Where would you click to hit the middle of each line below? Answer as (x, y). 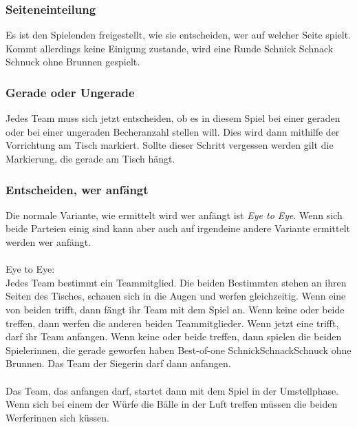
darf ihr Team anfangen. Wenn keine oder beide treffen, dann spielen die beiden (174, 336)
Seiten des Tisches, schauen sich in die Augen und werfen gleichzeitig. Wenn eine (176, 296)
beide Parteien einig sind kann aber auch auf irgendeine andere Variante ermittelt (178, 228)
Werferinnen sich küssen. (57, 417)
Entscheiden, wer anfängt (77, 189)
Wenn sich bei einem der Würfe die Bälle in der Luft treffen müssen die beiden (172, 404)
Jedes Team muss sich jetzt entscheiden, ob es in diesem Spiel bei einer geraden (173, 118)
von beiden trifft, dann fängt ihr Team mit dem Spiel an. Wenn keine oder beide (175, 309)
